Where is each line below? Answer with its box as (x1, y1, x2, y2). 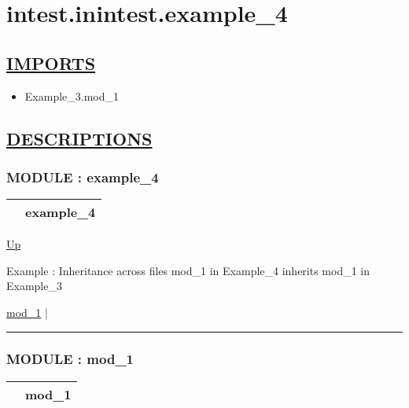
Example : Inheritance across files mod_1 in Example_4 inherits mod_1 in (6, 262, 370, 278)
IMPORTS (6, 50, 96, 75)
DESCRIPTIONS (6, 126, 153, 150)
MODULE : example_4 (6, 167, 159, 186)
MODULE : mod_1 (6, 349, 134, 369)
